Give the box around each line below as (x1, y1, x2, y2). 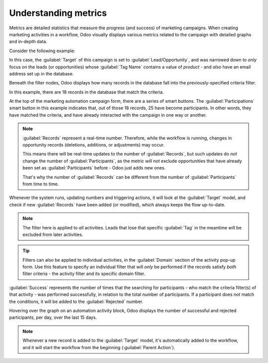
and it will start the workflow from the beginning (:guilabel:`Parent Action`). (22, 344, 176, 350)
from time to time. (22, 181, 59, 187)
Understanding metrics (9, 7, 107, 18)
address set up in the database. (9, 71, 74, 76)
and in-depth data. (9, 39, 47, 45)
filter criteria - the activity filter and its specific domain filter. (22, 271, 145, 277)
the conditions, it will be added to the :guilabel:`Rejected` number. (9, 298, 143, 304)
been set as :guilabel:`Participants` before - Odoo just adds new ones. (22, 165, 166, 171)
